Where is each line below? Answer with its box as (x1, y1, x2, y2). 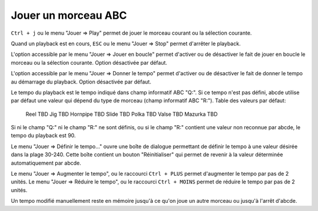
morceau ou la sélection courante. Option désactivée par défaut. (11, 59, 168, 66)
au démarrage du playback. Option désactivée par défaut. (11, 78, 151, 85)
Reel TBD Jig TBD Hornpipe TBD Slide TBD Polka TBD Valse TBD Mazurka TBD (25, 110, 218, 118)
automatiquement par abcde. (11, 159, 82, 166)
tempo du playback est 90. (11, 132, 76, 139)
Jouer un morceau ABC (11, 9, 127, 22)
